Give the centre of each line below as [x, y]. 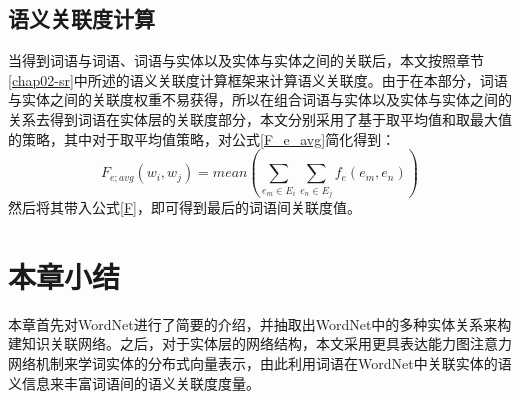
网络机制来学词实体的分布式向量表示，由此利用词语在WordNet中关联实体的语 [260, 363]
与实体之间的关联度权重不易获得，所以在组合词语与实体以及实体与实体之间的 [260, 99]
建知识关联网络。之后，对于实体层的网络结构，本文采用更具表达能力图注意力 [260, 343]
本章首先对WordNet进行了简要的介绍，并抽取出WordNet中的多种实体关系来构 [260, 323]
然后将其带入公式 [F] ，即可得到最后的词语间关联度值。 [184, 207]
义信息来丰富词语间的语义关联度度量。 [134, 382]
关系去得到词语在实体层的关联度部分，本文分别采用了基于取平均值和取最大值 [260, 118]
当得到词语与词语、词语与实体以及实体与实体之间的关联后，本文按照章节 [246, 60]
